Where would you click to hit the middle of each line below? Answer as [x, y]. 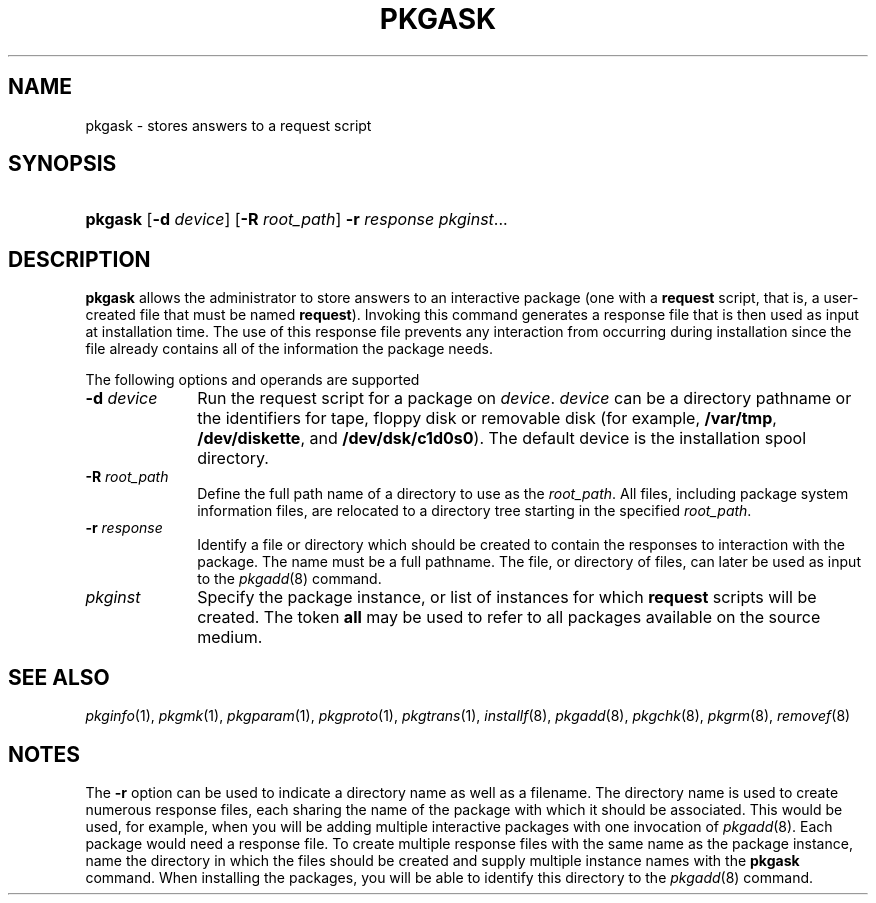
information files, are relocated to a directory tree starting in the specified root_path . [474, 511]
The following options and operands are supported [252, 380]
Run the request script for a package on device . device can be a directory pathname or [524, 398]
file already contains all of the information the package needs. [289, 349]
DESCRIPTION [79, 259]
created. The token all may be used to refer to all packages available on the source [509, 617]
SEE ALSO [59, 677]
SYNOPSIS [62, 164]
